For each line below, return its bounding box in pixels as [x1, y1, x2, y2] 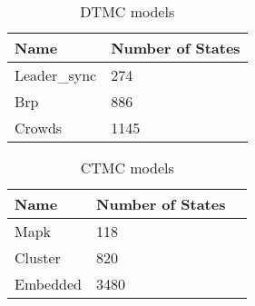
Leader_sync [15, 64, 97, 85]
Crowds [15, 117, 63, 138]
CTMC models [80, 157, 174, 178]
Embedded [15, 273, 83, 294]
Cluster [15, 247, 61, 268]
